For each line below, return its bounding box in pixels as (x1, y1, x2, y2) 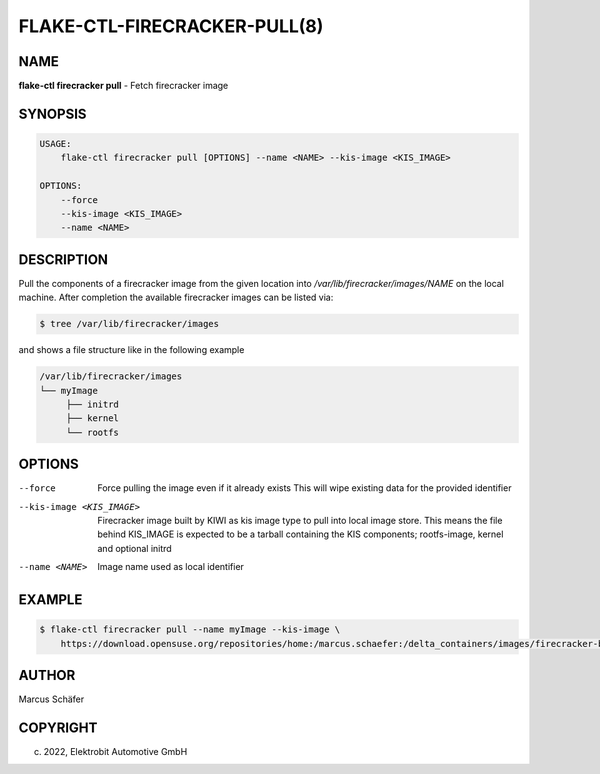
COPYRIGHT (18, 719, 98, 736)
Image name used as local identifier (97, 561, 245, 573)
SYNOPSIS (18, 105, 87, 122)
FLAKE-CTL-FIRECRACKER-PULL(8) (18, 15, 324, 37)
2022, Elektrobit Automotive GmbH (43, 746, 188, 758)
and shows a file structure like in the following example (18, 344, 245, 356)
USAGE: (39, 138, 72, 150)
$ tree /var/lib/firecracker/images (39, 318, 220, 330)
